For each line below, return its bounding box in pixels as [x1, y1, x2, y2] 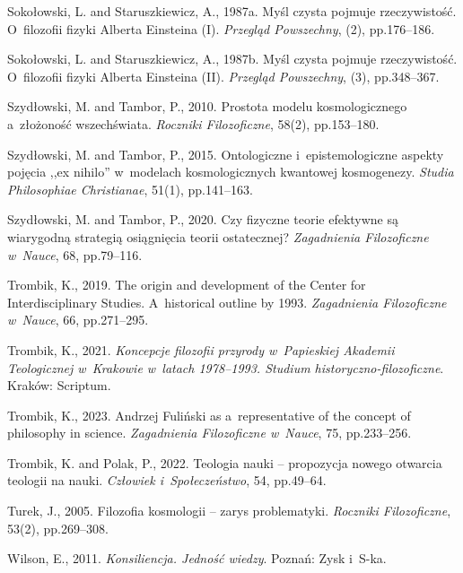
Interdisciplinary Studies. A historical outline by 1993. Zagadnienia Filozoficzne [7, 292, 447, 311]
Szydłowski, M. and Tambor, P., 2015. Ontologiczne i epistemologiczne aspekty [7, 144, 444, 163]
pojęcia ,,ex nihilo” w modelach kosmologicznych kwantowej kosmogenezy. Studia [7, 162, 454, 181]
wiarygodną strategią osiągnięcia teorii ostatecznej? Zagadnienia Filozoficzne [7, 227, 429, 246]
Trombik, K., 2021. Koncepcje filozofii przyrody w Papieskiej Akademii [7, 340, 395, 359]
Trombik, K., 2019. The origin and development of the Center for [7, 275, 366, 294]
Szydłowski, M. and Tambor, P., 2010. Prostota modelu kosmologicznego [7, 97, 407, 116]
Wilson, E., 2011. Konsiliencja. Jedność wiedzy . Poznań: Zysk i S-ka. [7, 549, 387, 568]
